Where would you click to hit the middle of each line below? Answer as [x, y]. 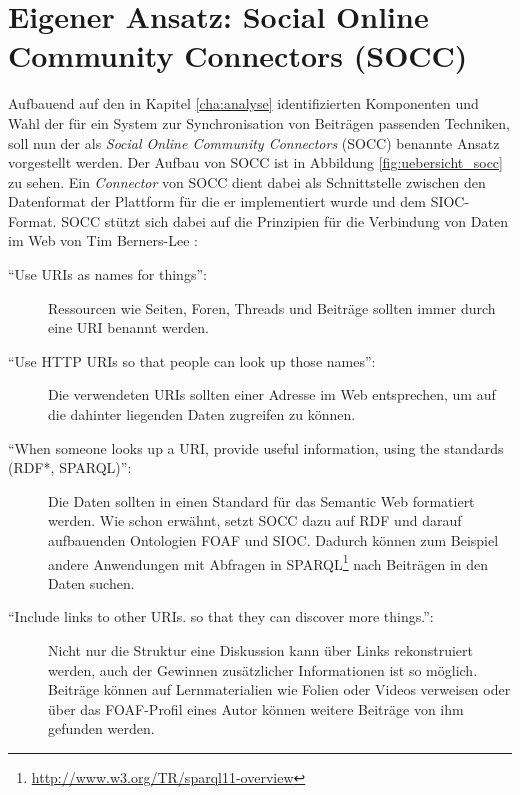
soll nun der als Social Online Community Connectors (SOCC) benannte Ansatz [254, 142]
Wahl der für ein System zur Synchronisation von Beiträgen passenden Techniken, [259, 122]
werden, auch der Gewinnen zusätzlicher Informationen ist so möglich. [263, 669]
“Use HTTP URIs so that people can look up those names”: [192, 360]
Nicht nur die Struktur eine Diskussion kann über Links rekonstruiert [260, 650]
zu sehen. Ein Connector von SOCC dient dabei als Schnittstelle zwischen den [247, 181]
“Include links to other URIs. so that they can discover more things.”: [221, 616]
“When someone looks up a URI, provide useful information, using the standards [256, 447]
